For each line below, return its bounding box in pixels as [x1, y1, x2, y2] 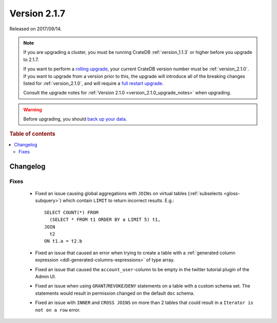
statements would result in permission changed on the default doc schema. [35, 290, 195, 296]
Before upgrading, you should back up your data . [23, 116, 127, 122]
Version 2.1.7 [9, 8, 66, 19]
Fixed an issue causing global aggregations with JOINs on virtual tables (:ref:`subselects [35, 191, 223, 197]
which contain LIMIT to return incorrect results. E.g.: [62, 198, 174, 204]
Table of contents [9, 130, 56, 138]
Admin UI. [35, 273, 56, 279]
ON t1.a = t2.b [44, 238, 83, 244]
